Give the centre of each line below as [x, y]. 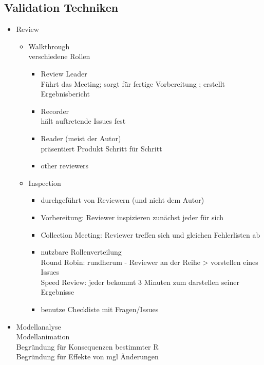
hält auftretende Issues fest [83, 121]
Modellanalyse [39, 326]
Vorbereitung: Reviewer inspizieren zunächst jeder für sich [132, 217]
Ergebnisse [58, 292]
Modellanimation [43, 337]
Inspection [45, 182]
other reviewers [65, 166]
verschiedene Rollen [59, 56]
